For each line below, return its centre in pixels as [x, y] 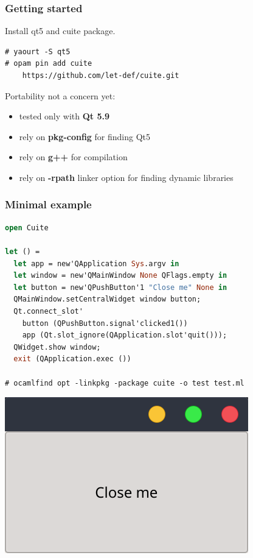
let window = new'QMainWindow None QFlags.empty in [120, 276]
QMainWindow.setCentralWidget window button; [107, 299]
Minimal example [48, 204]
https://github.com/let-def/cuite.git [101, 76]
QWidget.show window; [57, 347]
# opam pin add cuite [49, 64]
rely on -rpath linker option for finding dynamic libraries [126, 177]
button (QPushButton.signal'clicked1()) [105, 323]
